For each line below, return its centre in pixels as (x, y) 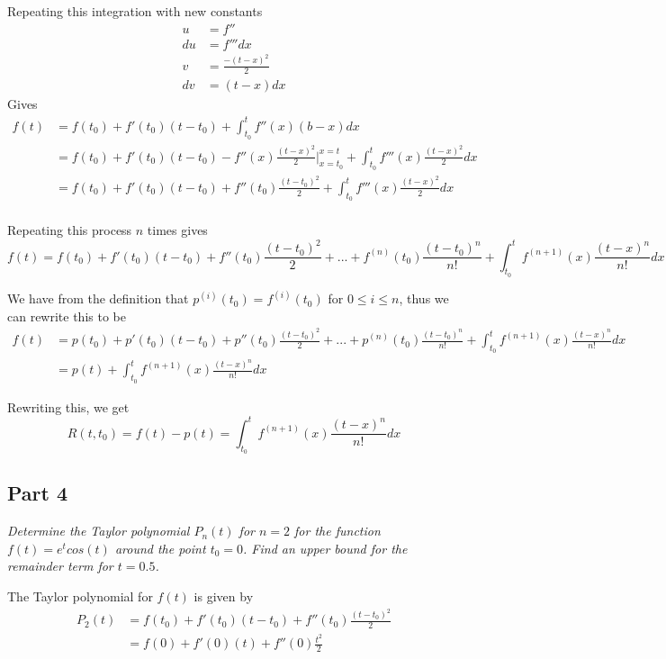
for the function (337, 531)
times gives (177, 230)
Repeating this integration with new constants (135, 11)
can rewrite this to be (67, 316)
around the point (160, 548)
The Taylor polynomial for (80, 596)
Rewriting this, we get (68, 406)
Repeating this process (70, 230)
